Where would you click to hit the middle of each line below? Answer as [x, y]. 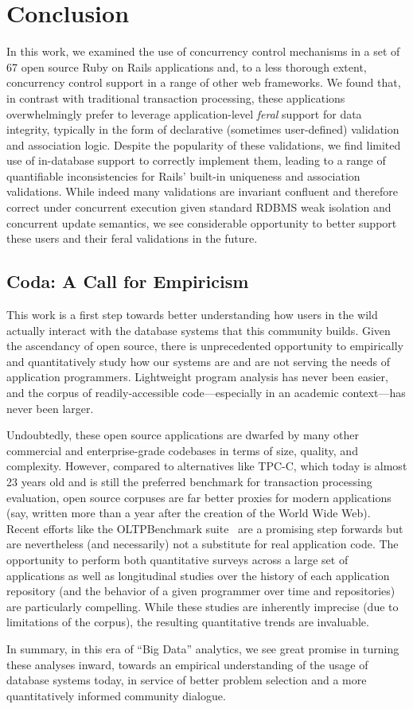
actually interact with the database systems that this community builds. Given [199, 330]
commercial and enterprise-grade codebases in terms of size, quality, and [182, 450]
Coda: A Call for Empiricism [128, 281]
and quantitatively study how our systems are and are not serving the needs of [199, 361]
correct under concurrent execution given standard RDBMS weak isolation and [199, 207]
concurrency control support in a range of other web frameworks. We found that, [204, 82]
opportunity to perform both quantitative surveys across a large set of [177, 559]
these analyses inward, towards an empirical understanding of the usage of [187, 664]
